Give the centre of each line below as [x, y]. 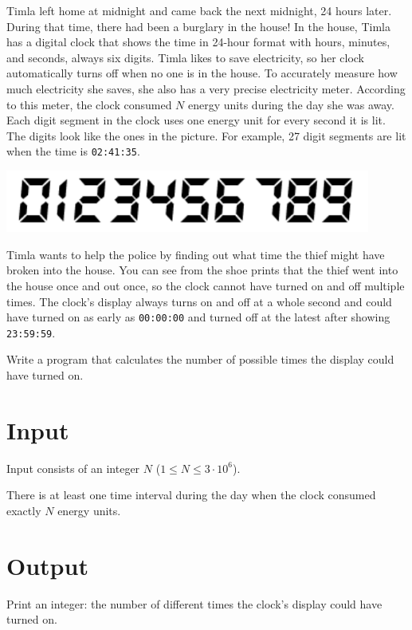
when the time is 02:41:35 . [73, 151]
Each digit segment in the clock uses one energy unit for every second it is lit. [196, 120]
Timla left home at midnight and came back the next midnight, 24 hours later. [199, 10]
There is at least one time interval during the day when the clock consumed [191, 495]
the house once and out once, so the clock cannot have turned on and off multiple [206, 285]
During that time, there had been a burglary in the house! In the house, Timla [198, 26]
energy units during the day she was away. [291, 104]
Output [47, 565]
